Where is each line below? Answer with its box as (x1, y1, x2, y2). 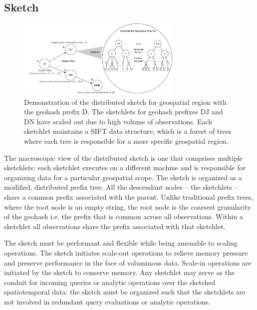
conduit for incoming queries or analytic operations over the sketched (4, 277, 216, 287)
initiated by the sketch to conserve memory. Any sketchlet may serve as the (4, 267, 235, 278)
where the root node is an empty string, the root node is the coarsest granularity (4, 201, 251, 212)
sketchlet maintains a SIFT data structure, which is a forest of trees (24, 126, 232, 136)
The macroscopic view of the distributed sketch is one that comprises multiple (4, 152, 243, 163)
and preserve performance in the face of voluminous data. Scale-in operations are (4, 257, 252, 268)
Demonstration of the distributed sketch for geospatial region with (24, 96, 227, 107)
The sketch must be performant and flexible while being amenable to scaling (4, 238, 238, 248)
